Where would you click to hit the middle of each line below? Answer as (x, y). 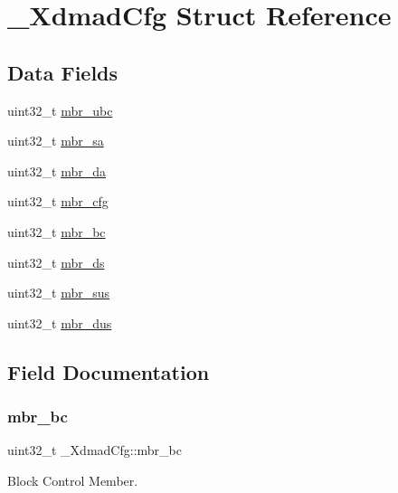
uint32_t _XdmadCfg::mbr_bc (95, 450)
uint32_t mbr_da (57, 171)
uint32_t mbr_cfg (58, 201)
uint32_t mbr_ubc (60, 110)
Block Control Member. (73, 480)
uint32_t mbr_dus (60, 322)
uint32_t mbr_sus (58, 293)
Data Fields (63, 72)
